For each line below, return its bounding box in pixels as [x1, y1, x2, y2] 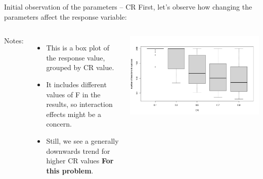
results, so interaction [46, 99, 113, 109]
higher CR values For [46, 155, 114, 166]
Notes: [4, 35, 24, 46]
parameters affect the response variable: [4, 11, 127, 22]
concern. [46, 118, 72, 129]
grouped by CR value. [46, 62, 114, 73]
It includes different [46, 79, 107, 89]
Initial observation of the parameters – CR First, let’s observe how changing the [4, 2, 252, 12]
